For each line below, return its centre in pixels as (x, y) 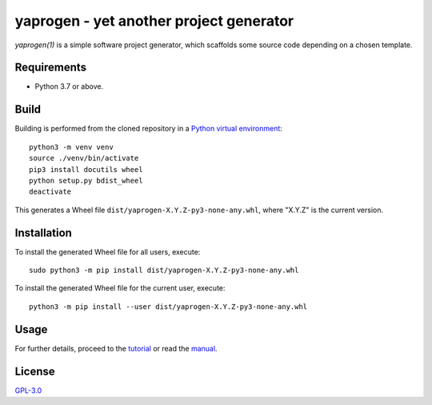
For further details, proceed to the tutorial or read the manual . (116, 348)
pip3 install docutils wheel (86, 169)
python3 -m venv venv (71, 147)
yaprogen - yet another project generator (154, 21)
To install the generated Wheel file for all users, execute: (108, 251)
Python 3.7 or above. (69, 86)
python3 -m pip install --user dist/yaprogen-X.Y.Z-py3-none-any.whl (168, 307)
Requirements (51, 68)
